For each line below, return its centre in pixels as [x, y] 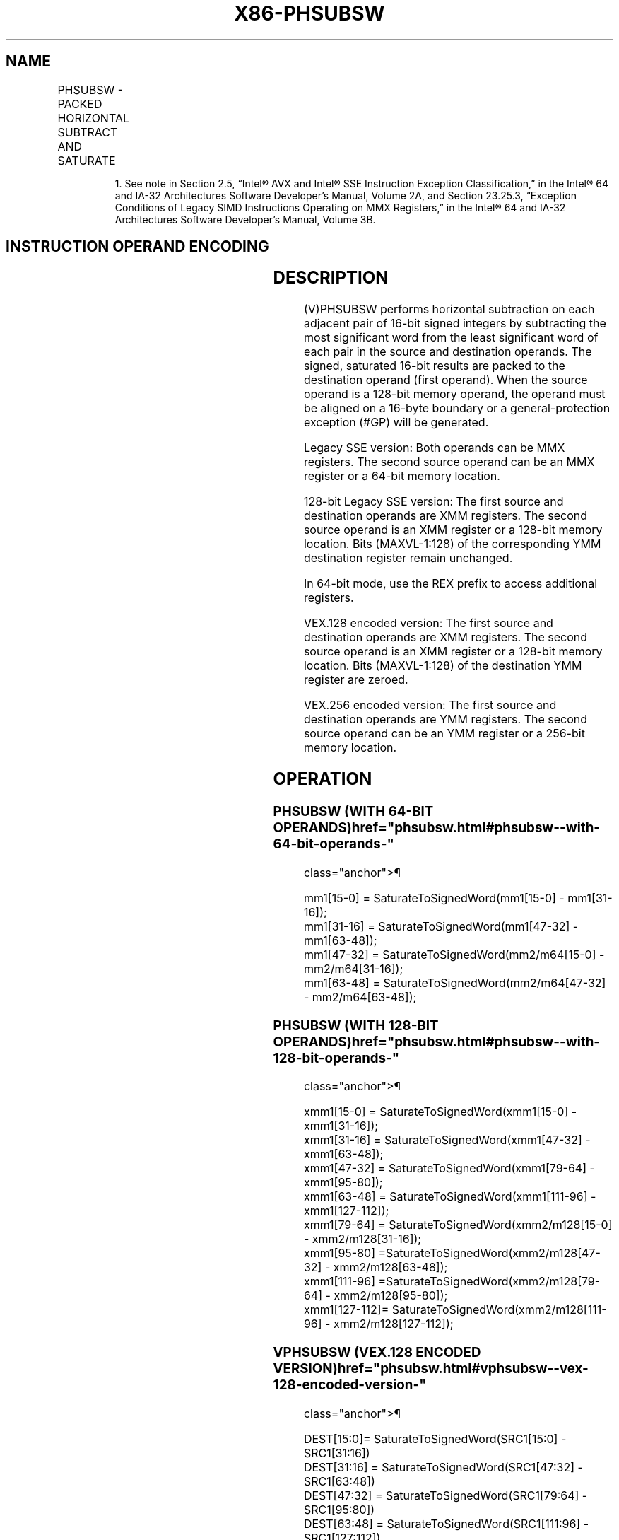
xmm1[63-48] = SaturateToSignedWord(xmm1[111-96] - [450, 1197]
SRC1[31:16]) [337, 1453]
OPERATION [323, 779]
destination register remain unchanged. [408, 558]
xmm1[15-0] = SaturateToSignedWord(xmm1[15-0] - [440, 1112]
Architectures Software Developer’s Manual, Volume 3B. [245, 219]
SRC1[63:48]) [339, 1481]
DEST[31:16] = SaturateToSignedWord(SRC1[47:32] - [443, 1467]
